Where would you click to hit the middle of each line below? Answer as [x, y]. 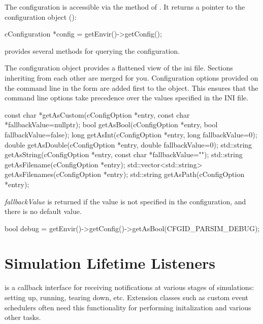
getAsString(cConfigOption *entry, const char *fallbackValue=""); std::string [124, 154]
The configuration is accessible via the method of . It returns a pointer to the [125, 7]
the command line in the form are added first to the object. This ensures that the [131, 87]
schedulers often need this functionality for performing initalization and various [128, 307]
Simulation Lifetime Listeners [110, 263]
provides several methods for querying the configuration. [92, 50]
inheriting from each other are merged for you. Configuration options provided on [131, 77]
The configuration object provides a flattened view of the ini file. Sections [119, 68]
